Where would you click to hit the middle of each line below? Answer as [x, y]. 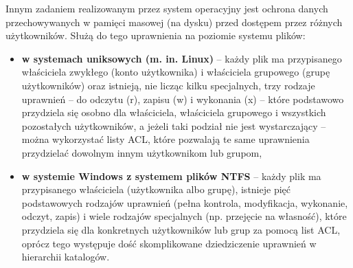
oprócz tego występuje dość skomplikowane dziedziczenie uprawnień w [169, 243]
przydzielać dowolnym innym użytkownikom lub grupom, [142, 152]
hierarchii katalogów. [66, 257]
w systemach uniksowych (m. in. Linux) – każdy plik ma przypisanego [182, 58]
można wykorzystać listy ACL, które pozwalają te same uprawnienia [166, 139]
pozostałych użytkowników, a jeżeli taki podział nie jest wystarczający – [174, 125]
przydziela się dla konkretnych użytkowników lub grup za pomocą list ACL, [181, 229]
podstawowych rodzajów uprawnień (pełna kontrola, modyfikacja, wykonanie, [185, 202]
